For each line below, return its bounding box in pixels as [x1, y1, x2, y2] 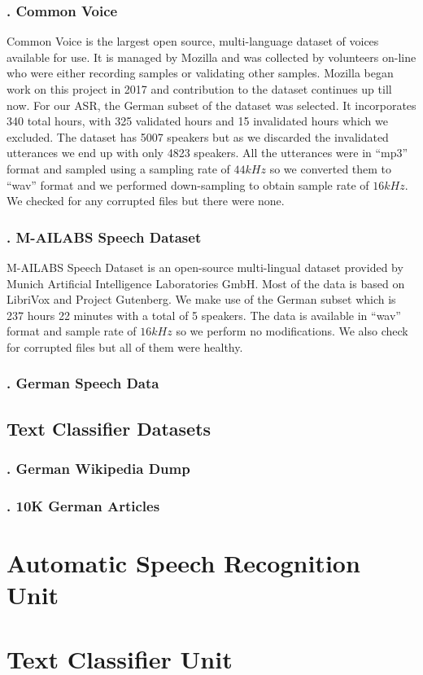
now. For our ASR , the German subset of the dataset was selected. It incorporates [7, 96, 416, 113]
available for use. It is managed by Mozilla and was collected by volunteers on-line [7, 48, 416, 65]
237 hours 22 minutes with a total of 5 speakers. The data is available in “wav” [7, 306, 401, 323]
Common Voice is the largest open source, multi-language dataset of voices [7, 33, 379, 50]
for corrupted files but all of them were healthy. [7, 338, 243, 355]
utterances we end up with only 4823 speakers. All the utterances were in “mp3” [7, 144, 408, 161]
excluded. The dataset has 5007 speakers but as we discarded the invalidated [7, 128, 389, 145]
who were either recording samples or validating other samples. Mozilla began [7, 64, 394, 81]
